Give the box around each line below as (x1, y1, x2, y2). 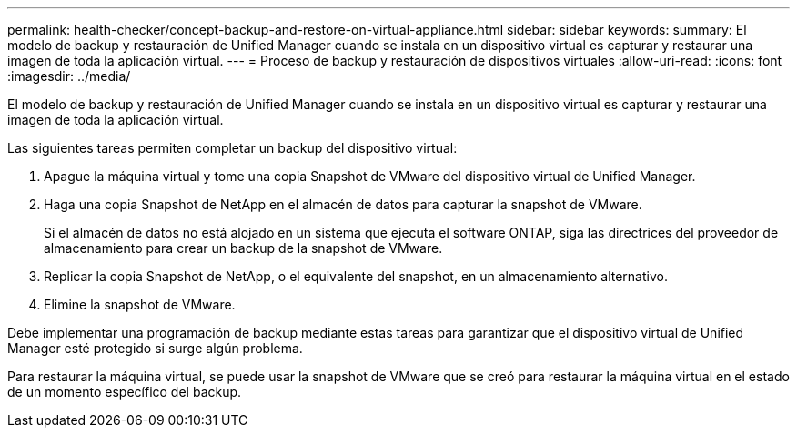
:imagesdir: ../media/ (7, 68, 131, 84)
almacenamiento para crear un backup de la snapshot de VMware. (44, 240, 443, 256)
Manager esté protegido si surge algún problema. (7, 340, 303, 356)
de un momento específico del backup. (7, 384, 242, 400)
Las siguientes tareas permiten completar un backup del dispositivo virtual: (7, 140, 458, 156)
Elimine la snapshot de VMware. (44, 297, 236, 312)
